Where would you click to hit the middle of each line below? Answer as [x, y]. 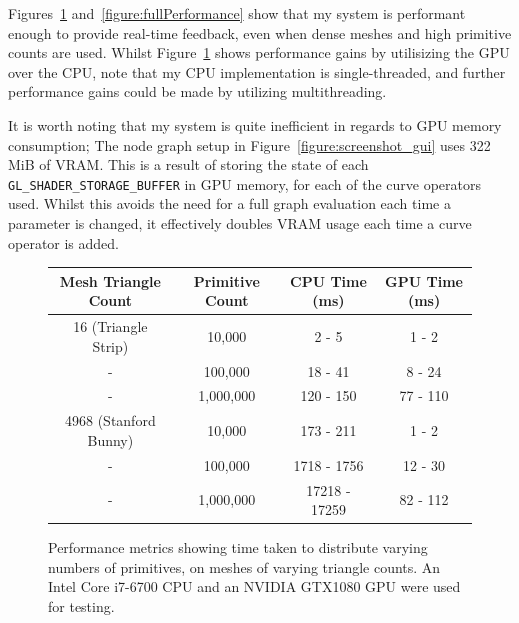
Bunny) [110, 439]
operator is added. [64, 242]
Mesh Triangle [110, 280]
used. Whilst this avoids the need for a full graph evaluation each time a [229, 203]
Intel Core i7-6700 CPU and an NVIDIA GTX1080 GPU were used [254, 586]
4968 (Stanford [110, 420]
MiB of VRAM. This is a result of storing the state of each [188, 164]
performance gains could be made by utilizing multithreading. [197, 91]
